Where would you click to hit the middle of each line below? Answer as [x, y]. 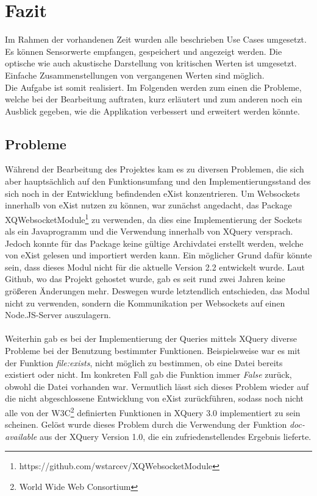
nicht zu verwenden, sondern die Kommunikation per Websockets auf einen [145, 303]
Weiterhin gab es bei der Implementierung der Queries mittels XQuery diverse [151, 338]
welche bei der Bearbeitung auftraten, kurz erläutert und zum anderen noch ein [154, 99]
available [21, 436]
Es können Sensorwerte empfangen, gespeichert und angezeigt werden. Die [144, 51]
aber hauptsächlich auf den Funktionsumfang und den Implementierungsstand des [158, 181]
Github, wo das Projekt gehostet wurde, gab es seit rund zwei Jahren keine [145, 279]
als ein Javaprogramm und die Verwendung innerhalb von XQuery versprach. [149, 231]
